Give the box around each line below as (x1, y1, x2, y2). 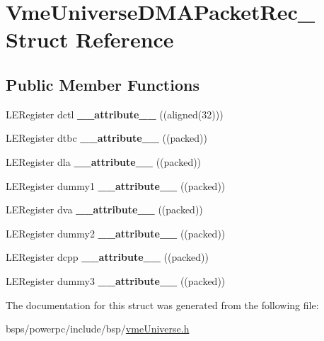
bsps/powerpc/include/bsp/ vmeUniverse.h (6, 321, 190, 336)
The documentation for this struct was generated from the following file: (6, 297, 319, 312)
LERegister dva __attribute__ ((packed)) (6, 202, 203, 217)
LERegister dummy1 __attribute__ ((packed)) (6, 178, 226, 193)
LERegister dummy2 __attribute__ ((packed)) (6, 225, 226, 240)
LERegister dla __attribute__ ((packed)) (6, 154, 202, 169)
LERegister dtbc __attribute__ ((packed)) (6, 130, 208, 145)
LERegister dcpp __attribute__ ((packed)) (6, 250, 209, 264)
